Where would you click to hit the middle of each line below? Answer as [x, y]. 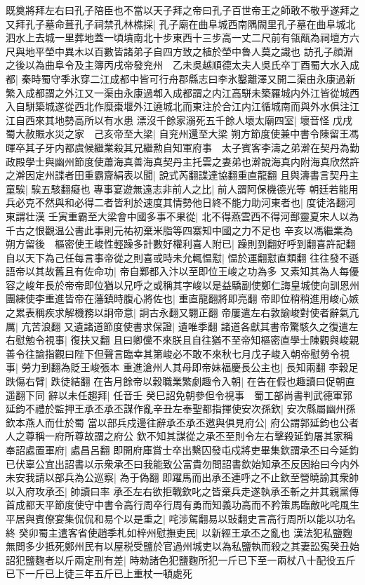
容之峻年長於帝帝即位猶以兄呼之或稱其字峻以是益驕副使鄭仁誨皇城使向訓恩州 [182, 284]
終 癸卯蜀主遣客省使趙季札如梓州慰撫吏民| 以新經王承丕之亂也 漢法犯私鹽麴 [179, 532]
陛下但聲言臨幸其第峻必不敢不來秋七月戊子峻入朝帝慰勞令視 [212, 353]
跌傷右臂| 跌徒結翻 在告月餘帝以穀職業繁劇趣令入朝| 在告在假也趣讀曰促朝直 [180, 381]
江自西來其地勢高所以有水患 [69, 120]
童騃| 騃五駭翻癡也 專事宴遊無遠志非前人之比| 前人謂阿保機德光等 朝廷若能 [177, 188]
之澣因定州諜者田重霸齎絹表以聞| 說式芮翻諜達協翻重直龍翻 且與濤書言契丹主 [182, 175]
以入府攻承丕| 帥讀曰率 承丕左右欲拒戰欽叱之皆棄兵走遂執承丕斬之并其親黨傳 [182, 491]
